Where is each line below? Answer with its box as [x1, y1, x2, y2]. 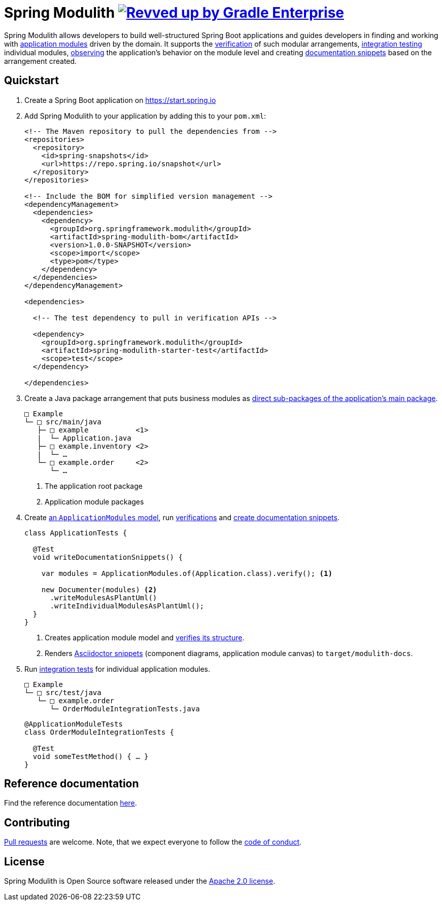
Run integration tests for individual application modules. [24, 664, 210, 673]
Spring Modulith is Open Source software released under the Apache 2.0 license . [4, 877, 276, 886]
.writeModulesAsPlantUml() [50, 593, 157, 602]
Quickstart [4, 74, 59, 87]
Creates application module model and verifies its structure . [45, 633, 245, 642]
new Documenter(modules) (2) [41, 585, 157, 594]
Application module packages [45, 497, 144, 506]
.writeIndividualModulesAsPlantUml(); [50, 601, 205, 610]
